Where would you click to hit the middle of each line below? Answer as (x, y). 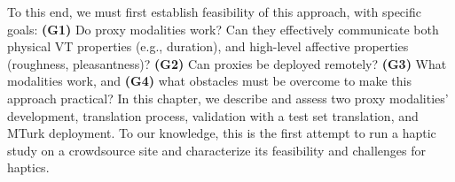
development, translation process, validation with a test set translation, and (213, 115)
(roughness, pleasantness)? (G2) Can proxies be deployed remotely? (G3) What (227, 63)
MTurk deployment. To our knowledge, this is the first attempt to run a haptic (222, 133)
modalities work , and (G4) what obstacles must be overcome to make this (209, 81)
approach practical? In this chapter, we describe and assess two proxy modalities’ (228, 98)
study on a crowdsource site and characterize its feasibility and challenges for (216, 150)
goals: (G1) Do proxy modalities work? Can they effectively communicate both (223, 29)
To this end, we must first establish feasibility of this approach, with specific (214, 11)
